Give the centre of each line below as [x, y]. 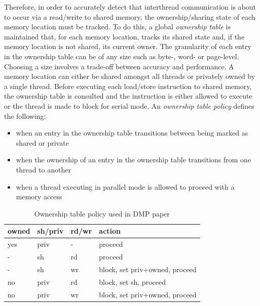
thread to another [44, 169]
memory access [39, 196]
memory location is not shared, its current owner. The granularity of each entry [128, 46]
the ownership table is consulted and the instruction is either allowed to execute [128, 96]
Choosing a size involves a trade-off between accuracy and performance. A [119, 66]
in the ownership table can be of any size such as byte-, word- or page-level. [122, 56]
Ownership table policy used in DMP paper [102, 213]
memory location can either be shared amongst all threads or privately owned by [130, 76]
